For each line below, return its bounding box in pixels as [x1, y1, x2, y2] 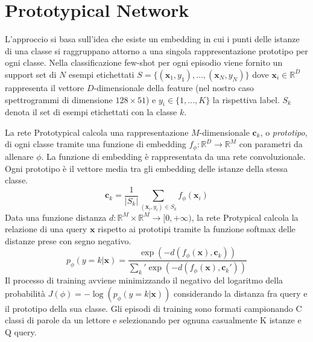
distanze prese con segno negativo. [5, 234, 131, 247]
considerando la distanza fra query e [173, 287, 308, 299]
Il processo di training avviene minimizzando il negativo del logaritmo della [5, 274, 283, 287]
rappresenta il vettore [5, 81, 84, 93]
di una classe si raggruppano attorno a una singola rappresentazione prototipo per [5, 44, 308, 57]
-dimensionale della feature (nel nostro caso [93, 81, 254, 93]
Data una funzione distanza [5, 211, 107, 223]
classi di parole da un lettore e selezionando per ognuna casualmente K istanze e [5, 314, 302, 326]
